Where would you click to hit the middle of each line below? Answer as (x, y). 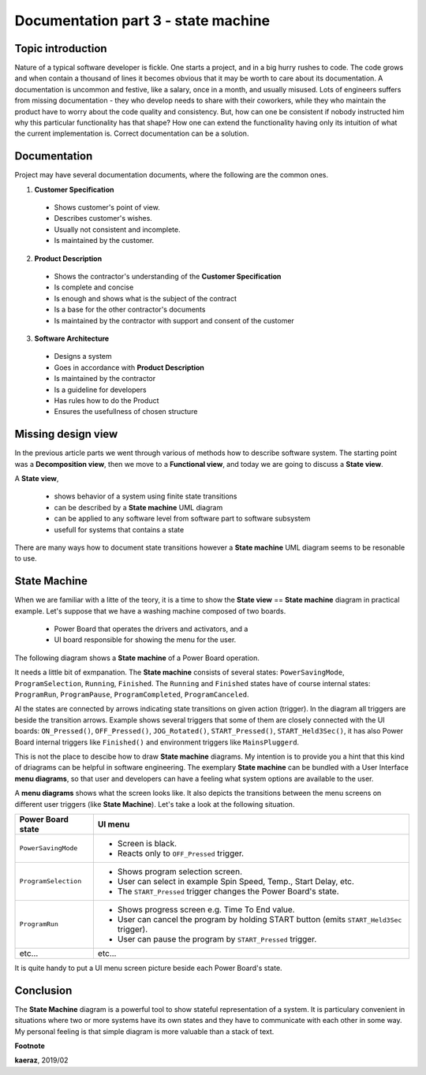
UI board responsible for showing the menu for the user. (145, 640)
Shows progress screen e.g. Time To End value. (206, 909)
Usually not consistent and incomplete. (117, 230)
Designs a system (83, 356)
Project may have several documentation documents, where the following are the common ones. (172, 175)
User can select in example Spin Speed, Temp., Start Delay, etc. (235, 881)
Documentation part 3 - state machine (142, 21)
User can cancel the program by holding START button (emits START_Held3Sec (260, 919)
